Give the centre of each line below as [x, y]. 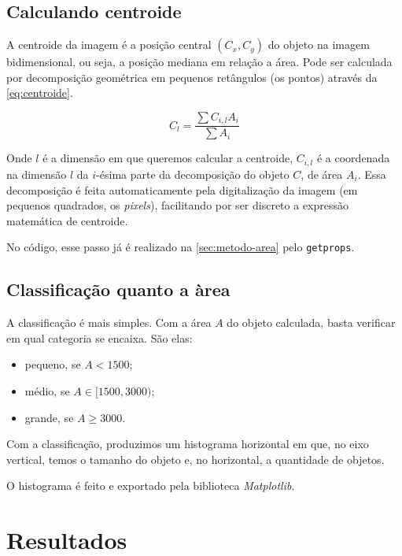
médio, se [47, 390]
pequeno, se [53, 364]
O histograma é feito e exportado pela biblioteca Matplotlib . [151, 486]
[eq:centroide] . [40, 93]
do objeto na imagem [319, 44]
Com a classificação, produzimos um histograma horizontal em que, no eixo [188, 444]
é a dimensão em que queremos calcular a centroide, [168, 158]
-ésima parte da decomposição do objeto [193, 174]
